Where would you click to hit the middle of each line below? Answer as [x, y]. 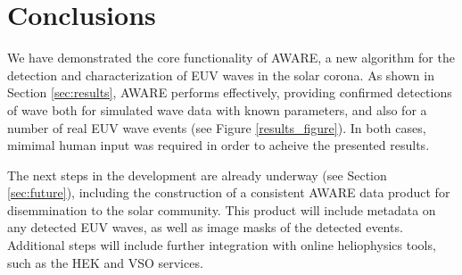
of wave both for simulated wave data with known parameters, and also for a [217, 109]
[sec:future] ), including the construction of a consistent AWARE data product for [229, 192]
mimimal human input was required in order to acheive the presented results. [219, 145]
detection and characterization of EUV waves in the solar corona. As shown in [221, 75]
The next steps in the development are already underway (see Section [197, 175]
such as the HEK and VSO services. [105, 262]
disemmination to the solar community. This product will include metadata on [222, 209]
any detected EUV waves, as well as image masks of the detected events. [205, 227]
